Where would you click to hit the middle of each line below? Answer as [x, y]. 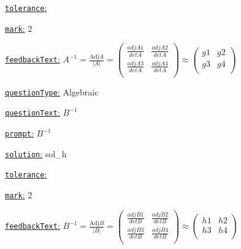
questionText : [33, 112]
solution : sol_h [36, 153]
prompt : [19, 133]
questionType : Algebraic [52, 91]
